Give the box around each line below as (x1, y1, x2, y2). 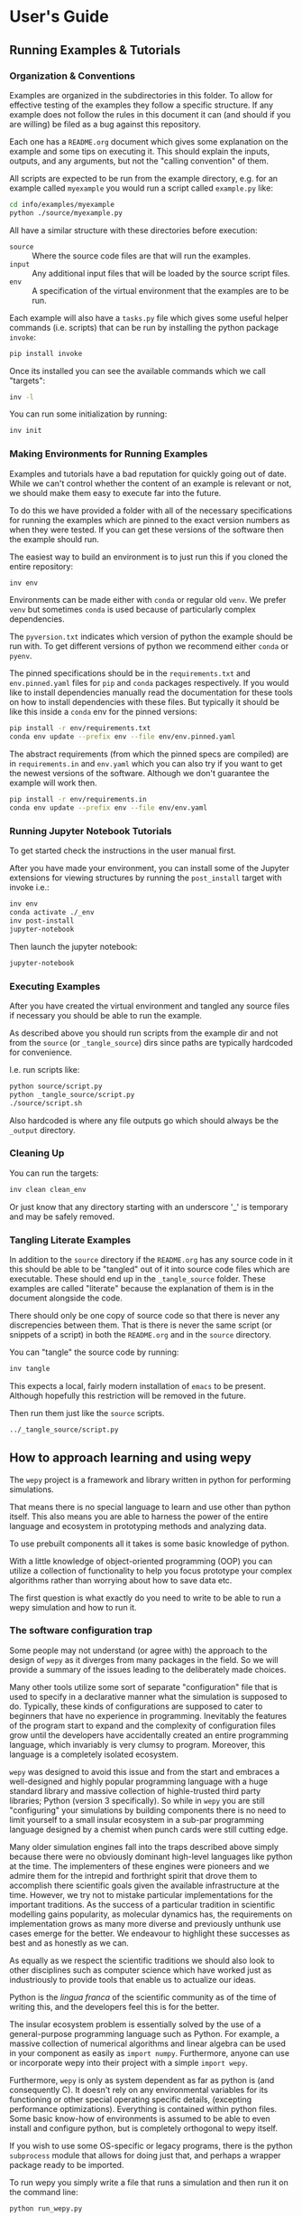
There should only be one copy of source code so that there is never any (9, 1310, 280, 1320)
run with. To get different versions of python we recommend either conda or (9, 641, 289, 652)
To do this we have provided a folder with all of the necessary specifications (9, 504, 293, 516)
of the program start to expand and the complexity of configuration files (9, 1720, 277, 1731)
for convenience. (9, 1047, 72, 1057)
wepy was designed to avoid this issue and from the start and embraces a (9, 1766, 280, 1777)
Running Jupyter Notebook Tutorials (9, 824, 172, 837)
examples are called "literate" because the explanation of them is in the (9, 1282, 274, 1293)
